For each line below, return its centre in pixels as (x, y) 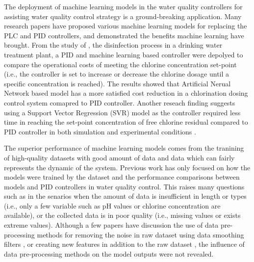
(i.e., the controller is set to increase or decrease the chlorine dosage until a (117, 74)
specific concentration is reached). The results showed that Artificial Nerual (117, 83)
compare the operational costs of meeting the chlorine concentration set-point (120, 64)
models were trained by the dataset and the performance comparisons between (122, 177)
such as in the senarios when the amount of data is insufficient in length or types (125, 196)
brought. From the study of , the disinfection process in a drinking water (113, 45)
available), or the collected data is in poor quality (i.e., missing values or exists (122, 215)
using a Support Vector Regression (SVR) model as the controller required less (122, 112)
